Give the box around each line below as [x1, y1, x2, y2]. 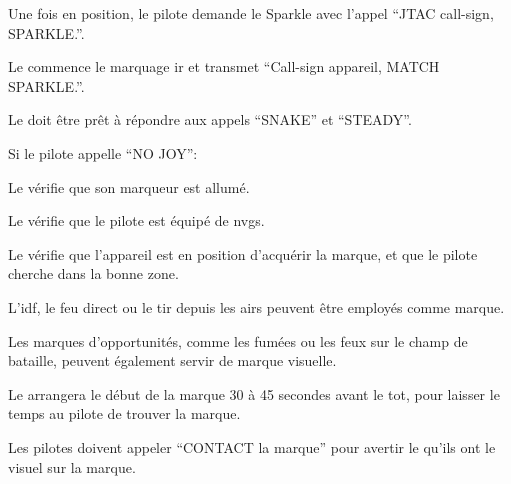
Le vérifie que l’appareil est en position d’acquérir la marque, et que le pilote [8, 243, 478, 264]
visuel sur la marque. [8, 456, 136, 477]
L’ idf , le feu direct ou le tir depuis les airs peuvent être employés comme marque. [8, 296, 505, 317]
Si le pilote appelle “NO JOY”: [8, 142, 198, 163]
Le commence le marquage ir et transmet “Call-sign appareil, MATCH [8, 56, 440, 77]
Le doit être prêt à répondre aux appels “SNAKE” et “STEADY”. [8, 109, 412, 130]
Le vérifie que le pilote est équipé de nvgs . [8, 210, 265, 231]
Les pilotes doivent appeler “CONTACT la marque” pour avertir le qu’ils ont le [8, 436, 496, 457]
